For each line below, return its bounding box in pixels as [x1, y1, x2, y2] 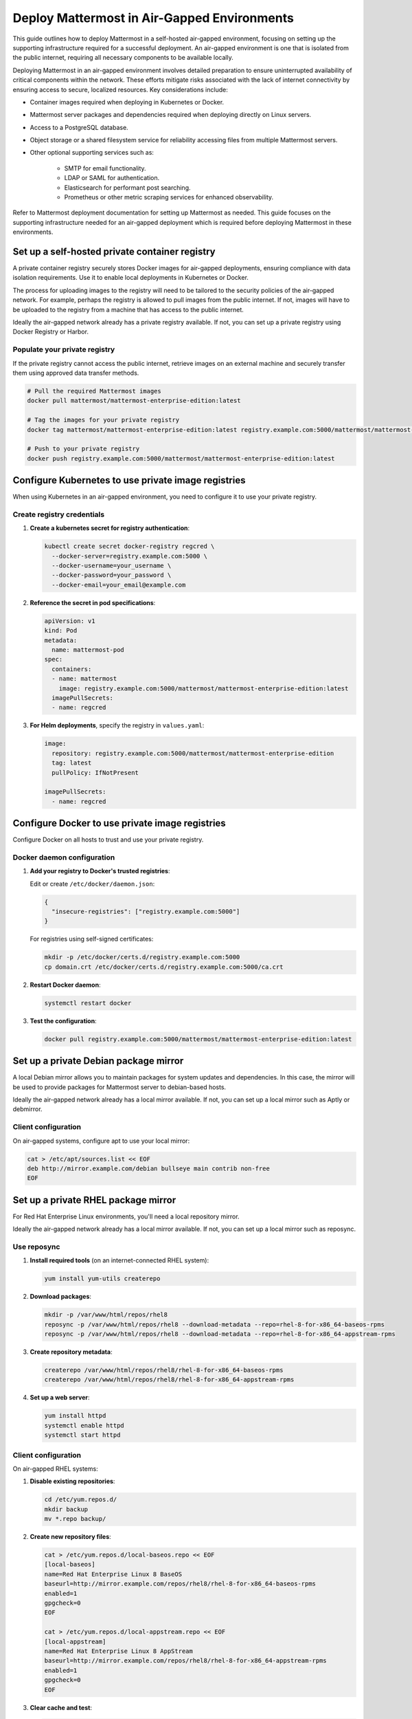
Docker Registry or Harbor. [12, 327, 89, 336]
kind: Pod [44, 626, 78, 635]
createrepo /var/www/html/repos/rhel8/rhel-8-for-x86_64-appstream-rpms [44, 1376, 295, 1383]
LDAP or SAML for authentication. [64, 174, 160, 182]
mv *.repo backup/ [44, 1515, 106, 1523]
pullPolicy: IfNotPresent [51, 769, 139, 776]
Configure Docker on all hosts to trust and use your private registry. [12, 835, 204, 844]
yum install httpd [44, 1412, 106, 1420]
